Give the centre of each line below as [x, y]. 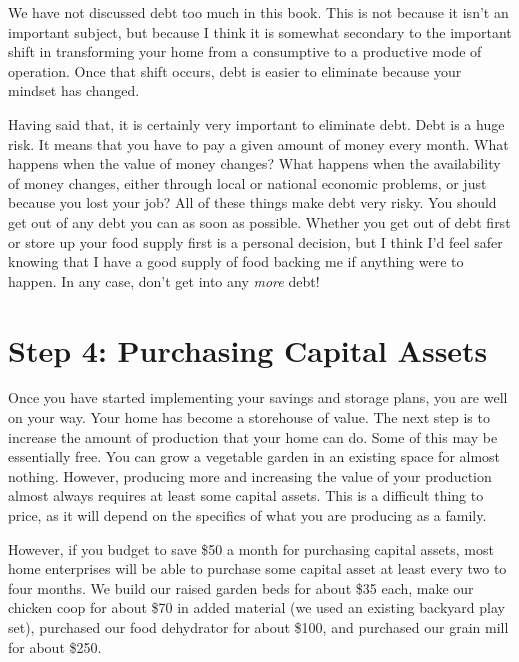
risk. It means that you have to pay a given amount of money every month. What [258, 143]
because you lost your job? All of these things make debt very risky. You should [252, 202]
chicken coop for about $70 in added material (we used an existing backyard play [256, 607]
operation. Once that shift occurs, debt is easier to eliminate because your [235, 70]
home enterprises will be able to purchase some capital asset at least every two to [257, 568]
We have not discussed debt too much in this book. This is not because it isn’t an [258, 12]
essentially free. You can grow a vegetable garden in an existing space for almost [254, 456]
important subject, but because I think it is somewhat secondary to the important [260, 31]
